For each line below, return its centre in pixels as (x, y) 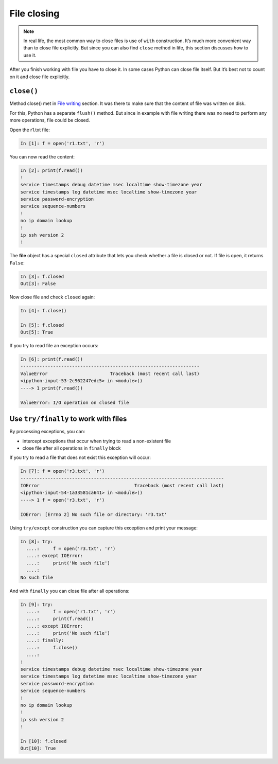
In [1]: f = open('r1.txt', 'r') (63, 143)
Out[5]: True (37, 332)
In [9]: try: (37, 604)
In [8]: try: (37, 541)
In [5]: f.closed (42, 325)
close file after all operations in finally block (72, 448)
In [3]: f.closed (42, 276)
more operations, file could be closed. (50, 120)
